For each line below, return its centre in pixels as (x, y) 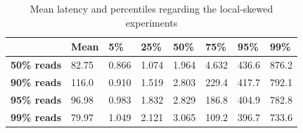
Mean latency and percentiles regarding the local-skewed (151, 8)
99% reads (36, 117)
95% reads (36, 99)
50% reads (36, 65)
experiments (151, 22)
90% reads (36, 82)
